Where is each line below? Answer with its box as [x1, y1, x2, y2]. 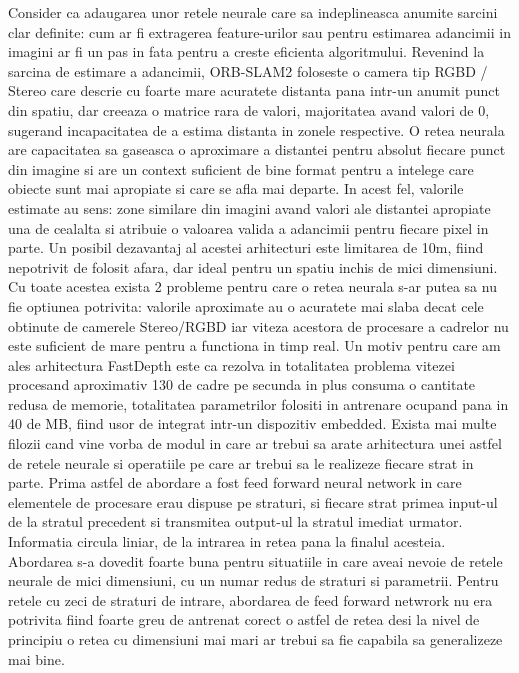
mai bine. [8, 648, 65, 669]
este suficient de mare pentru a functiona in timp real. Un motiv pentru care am [8, 335, 501, 356]
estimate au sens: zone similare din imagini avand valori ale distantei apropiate [8, 197, 491, 218]
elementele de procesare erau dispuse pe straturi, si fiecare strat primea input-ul [8, 491, 498, 512]
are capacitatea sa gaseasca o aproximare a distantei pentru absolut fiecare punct [8, 139, 506, 160]
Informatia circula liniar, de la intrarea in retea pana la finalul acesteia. [8, 531, 446, 552]
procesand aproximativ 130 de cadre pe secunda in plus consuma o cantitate [8, 374, 476, 395]
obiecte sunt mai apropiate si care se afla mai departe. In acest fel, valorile [8, 178, 464, 199]
